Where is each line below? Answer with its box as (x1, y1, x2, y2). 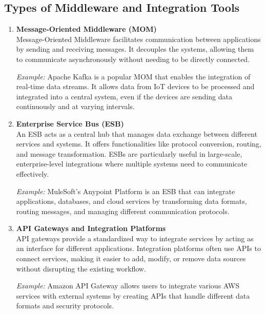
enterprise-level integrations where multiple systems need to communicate (16, 158, 248, 169)
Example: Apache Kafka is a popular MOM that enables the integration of (16, 71, 251, 81)
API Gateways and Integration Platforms (16, 223, 166, 234)
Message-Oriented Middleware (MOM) (16, 24, 157, 34)
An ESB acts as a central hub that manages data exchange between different (16, 128, 257, 139)
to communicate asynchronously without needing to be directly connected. (16, 53, 250, 64)
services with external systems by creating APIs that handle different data (16, 290, 250, 301)
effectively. (16, 168, 49, 179)
